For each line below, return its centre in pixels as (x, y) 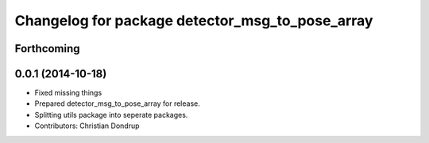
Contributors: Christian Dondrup (87, 126)
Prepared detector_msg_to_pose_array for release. (117, 103)
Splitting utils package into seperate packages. (111, 115)
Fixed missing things (68, 93)
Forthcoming (47, 49)
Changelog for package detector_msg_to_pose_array (194, 21)
